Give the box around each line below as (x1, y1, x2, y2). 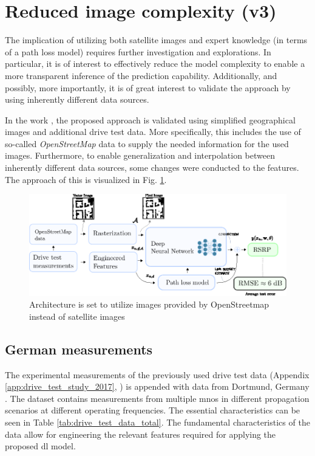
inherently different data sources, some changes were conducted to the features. (5, 161, 299, 174)
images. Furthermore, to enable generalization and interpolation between (5, 149, 275, 162)
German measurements (5, 339, 153, 358)
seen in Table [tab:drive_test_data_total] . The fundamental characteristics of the (5, 416, 310, 428)
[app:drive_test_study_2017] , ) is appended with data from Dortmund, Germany (5, 380, 310, 393)
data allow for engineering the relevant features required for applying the (5, 427, 276, 440)
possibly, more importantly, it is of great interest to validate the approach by (5, 81, 291, 94)
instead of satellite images (29, 309, 125, 322)
